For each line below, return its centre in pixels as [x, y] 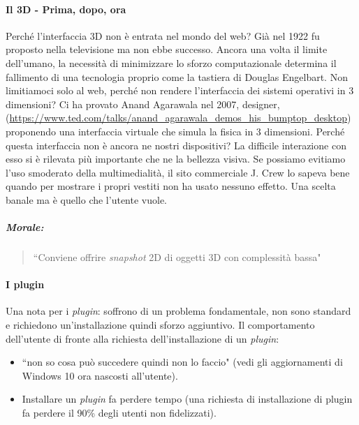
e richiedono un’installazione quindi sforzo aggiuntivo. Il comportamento [160, 325]
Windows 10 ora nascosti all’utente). [100, 375]
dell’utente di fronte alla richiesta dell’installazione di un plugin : [142, 338]
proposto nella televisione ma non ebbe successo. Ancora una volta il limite [167, 49]
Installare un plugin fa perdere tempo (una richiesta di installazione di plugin [187, 399]
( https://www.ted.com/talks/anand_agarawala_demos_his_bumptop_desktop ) [178, 118]
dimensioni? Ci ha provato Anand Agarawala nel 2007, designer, [143, 104]
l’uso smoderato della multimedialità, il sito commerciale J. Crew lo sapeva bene [178, 172]
